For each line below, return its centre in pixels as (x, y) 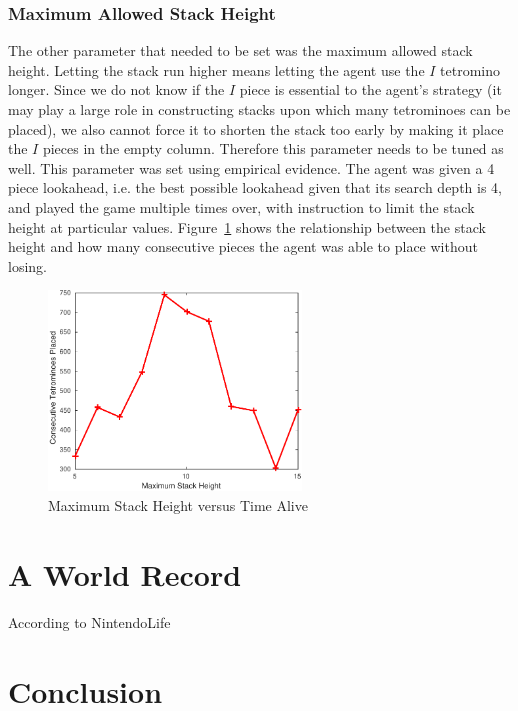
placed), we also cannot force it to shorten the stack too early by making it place (256, 128)
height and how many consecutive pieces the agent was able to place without (243, 246)
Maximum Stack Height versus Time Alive (178, 505)
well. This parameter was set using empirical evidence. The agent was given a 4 (251, 167)
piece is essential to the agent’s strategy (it (370, 89)
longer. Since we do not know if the (116, 89)
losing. (27, 265)
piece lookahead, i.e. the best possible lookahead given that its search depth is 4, (255, 187)
